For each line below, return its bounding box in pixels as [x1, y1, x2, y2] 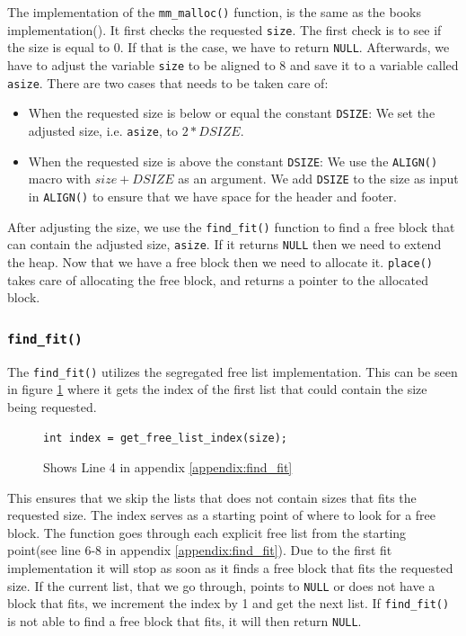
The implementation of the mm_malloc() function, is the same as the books [7, 3, 421, 21]
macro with [28, 169, 92, 188]
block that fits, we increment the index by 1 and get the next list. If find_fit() [7, 594, 450, 613]
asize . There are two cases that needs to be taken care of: [7, 73, 329, 92]
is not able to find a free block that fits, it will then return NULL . [7, 611, 362, 630]
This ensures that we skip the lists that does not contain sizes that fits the [7, 488, 417, 506]
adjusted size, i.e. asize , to [28, 121, 179, 139]
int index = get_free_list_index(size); [43, 432, 288, 445]
